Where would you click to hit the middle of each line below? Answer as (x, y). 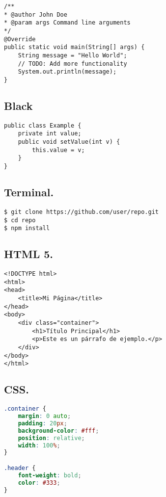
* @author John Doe (36, 14)
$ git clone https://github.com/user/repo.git (81, 212)
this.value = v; (58, 150)
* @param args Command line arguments (67, 23)
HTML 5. (28, 254)
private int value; (50, 134)
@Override (20, 39)
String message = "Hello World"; (72, 55)
